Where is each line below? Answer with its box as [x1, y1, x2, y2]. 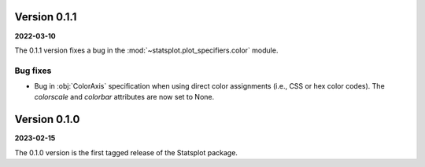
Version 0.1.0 [14, 113, 80, 126]
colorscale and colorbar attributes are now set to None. [34, 93, 215, 102]
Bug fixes [14, 65, 52, 76]
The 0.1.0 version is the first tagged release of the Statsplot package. [14, 147, 238, 157]
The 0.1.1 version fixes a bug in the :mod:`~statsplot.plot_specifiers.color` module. [14, 45, 279, 55]
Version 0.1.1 [14, 10, 77, 24]
